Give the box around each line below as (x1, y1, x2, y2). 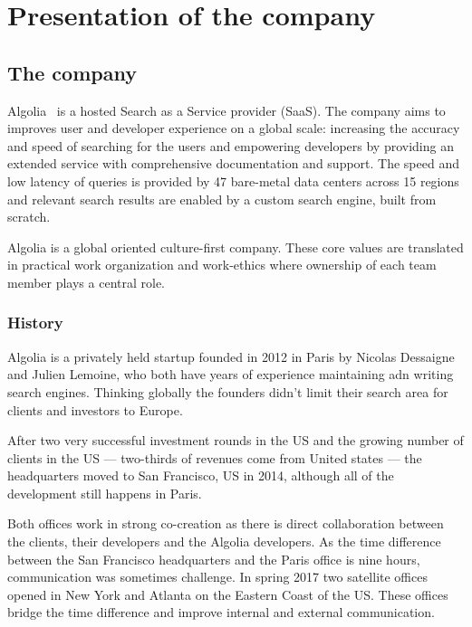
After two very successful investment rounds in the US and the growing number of (7, 431, 464, 450)
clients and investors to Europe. (7, 400, 183, 419)
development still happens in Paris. (7, 483, 202, 502)
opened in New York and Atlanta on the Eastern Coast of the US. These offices (7, 584, 448, 603)
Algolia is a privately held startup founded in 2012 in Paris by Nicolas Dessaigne (7, 347, 455, 366)
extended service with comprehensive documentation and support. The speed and (7, 154, 459, 173)
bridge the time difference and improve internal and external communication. (7, 603, 435, 622)
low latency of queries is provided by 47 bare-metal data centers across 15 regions (7, 171, 459, 190)
